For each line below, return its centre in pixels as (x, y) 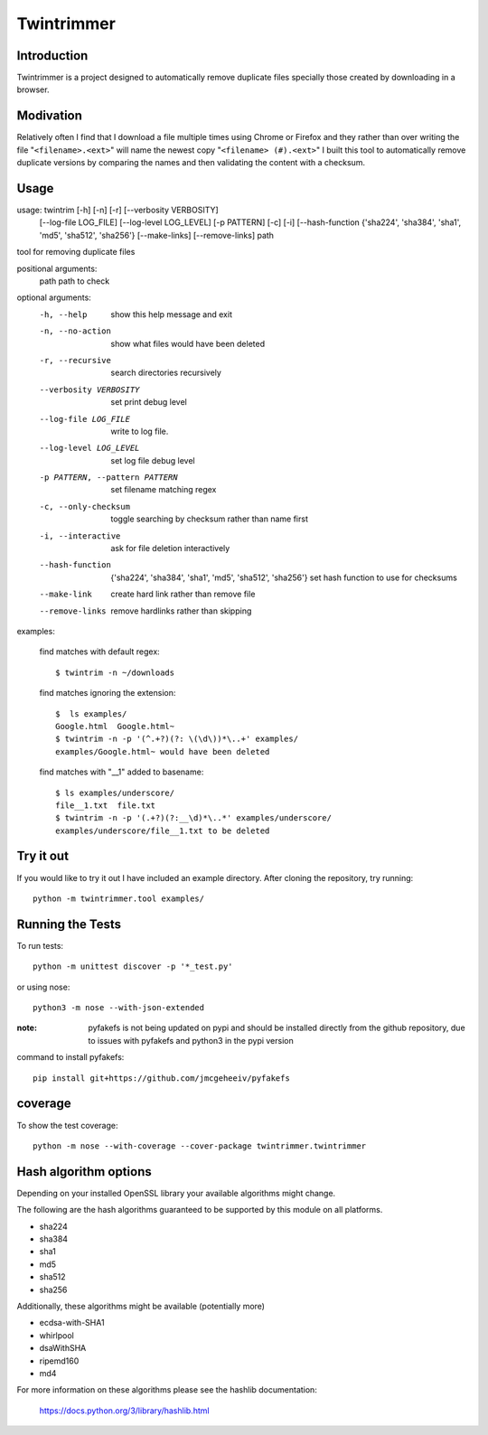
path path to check (75, 281)
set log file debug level (153, 460)
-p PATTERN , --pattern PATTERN (108, 478)
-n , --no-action (75, 331)
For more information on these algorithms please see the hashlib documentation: (167, 1390)
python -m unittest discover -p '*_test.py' (133, 966)
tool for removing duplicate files (76, 252)
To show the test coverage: (67, 1125)
